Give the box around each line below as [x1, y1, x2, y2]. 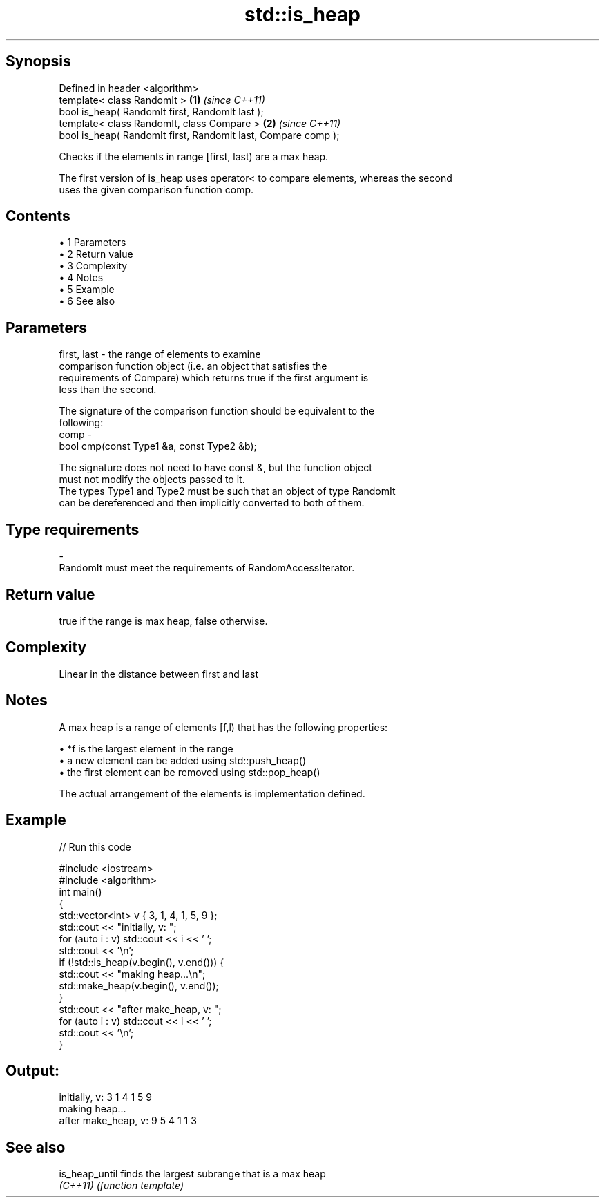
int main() [59, 885, 102, 898]
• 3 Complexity [59, 260, 128, 272]
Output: [6, 1061, 59, 1079]
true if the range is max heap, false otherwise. [59, 614, 268, 627]
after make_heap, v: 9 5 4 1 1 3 [59, 1115, 197, 1127]
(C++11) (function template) [59, 1180, 184, 1192]
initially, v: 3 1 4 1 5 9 [59, 1091, 152, 1103]
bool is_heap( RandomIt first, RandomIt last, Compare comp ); [59, 129, 340, 141]
